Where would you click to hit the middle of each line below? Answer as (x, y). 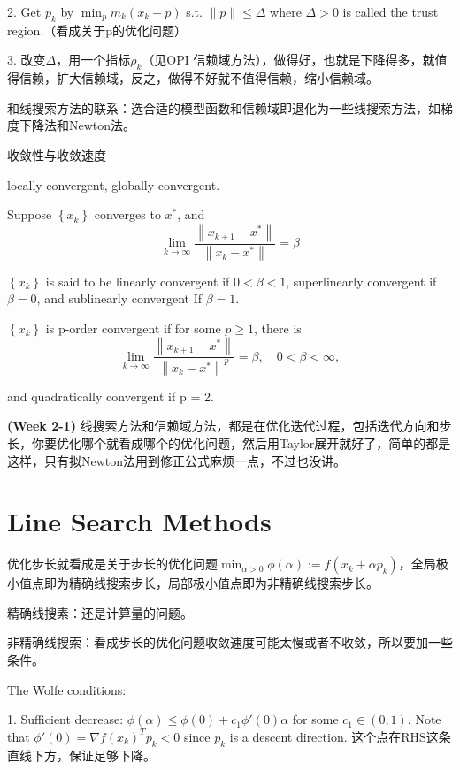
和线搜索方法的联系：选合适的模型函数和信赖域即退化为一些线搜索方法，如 (224, 107)
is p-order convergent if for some (133, 328)
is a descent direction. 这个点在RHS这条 (340, 736)
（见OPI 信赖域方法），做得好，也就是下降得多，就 (288, 60)
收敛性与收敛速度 (57, 154)
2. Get (24, 11)
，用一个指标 (93, 60)
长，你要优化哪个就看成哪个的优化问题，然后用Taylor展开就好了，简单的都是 (229, 442)
